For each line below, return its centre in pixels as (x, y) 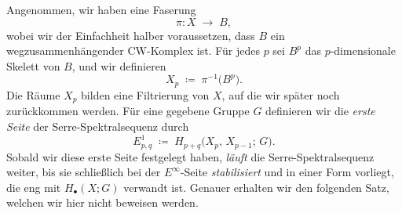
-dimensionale (363, 51)
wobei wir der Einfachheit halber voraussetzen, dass (131, 35)
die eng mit (34, 187)
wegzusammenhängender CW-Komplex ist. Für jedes (133, 51)
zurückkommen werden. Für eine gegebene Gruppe (128, 111)
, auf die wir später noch (281, 94)
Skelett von (33, 65)
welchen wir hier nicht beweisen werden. (102, 202)
